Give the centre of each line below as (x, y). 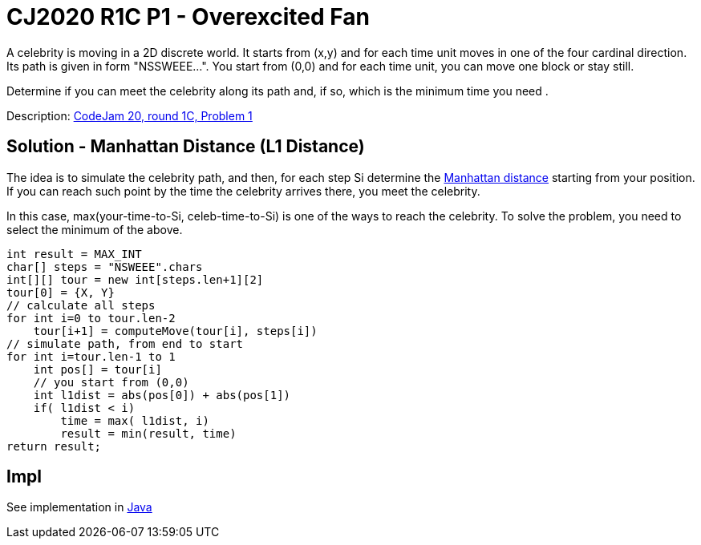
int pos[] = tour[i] (97, 369)
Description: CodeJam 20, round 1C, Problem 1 (130, 115)
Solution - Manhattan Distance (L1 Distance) (186, 147)
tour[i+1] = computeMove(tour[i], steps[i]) (175, 331)
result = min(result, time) (148, 433)
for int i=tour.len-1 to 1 (91, 356)
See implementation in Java (79, 507)
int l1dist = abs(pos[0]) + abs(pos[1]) (162, 395)
